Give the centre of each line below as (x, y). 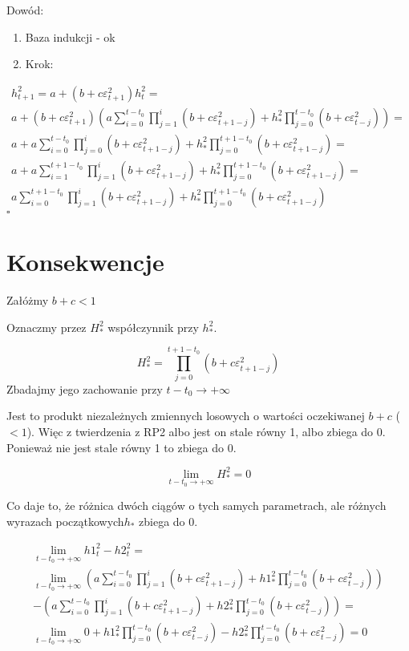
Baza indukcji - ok (70, 36)
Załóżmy (28, 300)
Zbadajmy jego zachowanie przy (85, 388)
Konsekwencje (85, 262)
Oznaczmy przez (47, 327)
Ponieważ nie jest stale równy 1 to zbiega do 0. (121, 447)
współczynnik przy (153, 327)
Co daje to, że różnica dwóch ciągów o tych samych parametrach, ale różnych (196, 505)
